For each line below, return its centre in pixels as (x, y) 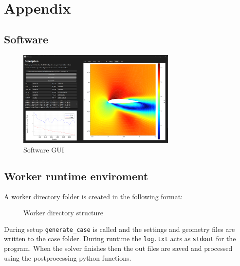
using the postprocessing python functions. (68, 257)
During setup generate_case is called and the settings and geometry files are (120, 229)
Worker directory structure (64, 213)
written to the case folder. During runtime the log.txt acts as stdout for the (120, 238)
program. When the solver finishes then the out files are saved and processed (118, 248)
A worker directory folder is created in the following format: (93, 196)
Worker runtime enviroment (76, 176)
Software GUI (44, 149)
